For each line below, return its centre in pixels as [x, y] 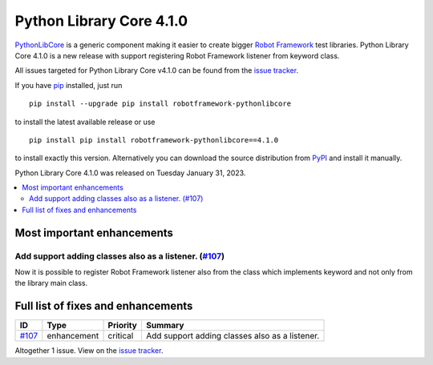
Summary [165, 326]
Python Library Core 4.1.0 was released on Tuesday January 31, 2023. [130, 173]
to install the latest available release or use [85, 122]
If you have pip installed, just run [69, 85]
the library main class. [51, 283]
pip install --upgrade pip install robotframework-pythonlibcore [160, 104]
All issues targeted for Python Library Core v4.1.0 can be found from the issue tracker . [157, 70]
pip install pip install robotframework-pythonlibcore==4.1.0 [154, 140]
